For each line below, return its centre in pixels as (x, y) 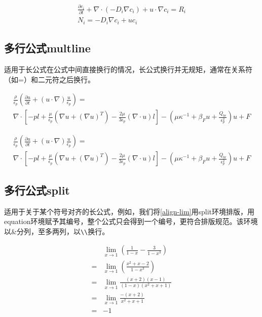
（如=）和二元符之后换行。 (49, 79)
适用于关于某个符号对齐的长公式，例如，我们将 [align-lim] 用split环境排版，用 (129, 211)
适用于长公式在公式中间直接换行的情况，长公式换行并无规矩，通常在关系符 (128, 69)
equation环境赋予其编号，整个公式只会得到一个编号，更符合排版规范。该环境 (131, 221)
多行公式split (37, 190)
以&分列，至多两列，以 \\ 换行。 (57, 231)
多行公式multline (47, 48)
